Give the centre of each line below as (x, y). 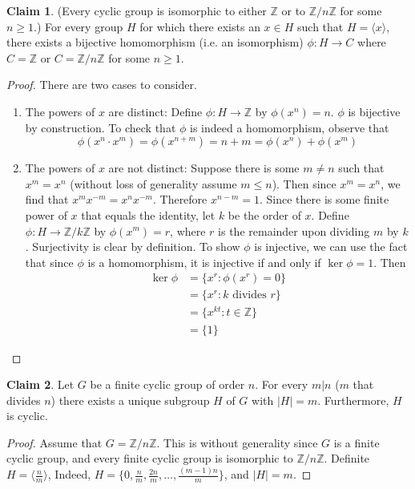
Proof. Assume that (54, 442)
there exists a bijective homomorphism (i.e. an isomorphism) (155, 42)
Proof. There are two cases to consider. (102, 85)
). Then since (304, 183)
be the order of (264, 214)
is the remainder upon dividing (294, 230)
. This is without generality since (237, 442)
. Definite (347, 458)
